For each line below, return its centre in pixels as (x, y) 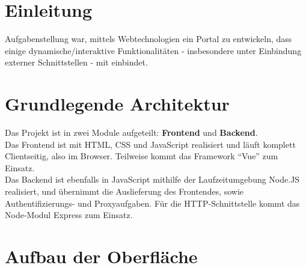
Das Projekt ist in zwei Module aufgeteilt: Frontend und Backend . (131, 132)
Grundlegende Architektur (117, 104)
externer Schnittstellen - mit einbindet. (76, 62)
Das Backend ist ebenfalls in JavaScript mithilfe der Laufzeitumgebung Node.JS (152, 179)
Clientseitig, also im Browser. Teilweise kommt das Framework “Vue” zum (142, 156)
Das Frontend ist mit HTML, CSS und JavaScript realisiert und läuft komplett (150, 144)
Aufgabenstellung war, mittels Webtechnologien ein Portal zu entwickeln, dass (148, 39)
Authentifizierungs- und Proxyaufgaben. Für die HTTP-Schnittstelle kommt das (152, 203)
